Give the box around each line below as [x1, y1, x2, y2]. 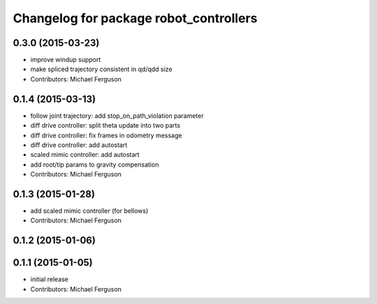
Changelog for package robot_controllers [13, 10, 258, 26]
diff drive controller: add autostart [30, 140, 128, 149]
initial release [30, 275, 69, 284]
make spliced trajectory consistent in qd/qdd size [30, 65, 172, 73]
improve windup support [30, 56, 101, 64]
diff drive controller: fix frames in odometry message [30, 131, 182, 139]
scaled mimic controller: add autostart [30, 151, 140, 159]
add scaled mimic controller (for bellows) [30, 206, 149, 215]
